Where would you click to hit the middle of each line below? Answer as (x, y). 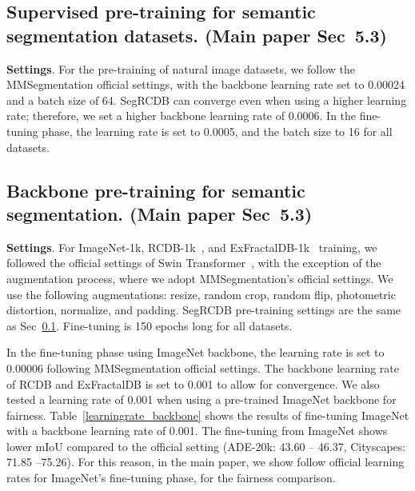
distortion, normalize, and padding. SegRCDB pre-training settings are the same (204, 310)
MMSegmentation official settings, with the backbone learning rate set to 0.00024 (206, 84)
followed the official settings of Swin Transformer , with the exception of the (194, 263)
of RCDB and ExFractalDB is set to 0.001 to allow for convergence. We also (193, 383)
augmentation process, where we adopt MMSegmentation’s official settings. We (200, 278)
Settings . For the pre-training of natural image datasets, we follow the (181, 68)
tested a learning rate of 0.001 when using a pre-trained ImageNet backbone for (202, 399)
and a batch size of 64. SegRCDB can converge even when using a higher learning (207, 100)
